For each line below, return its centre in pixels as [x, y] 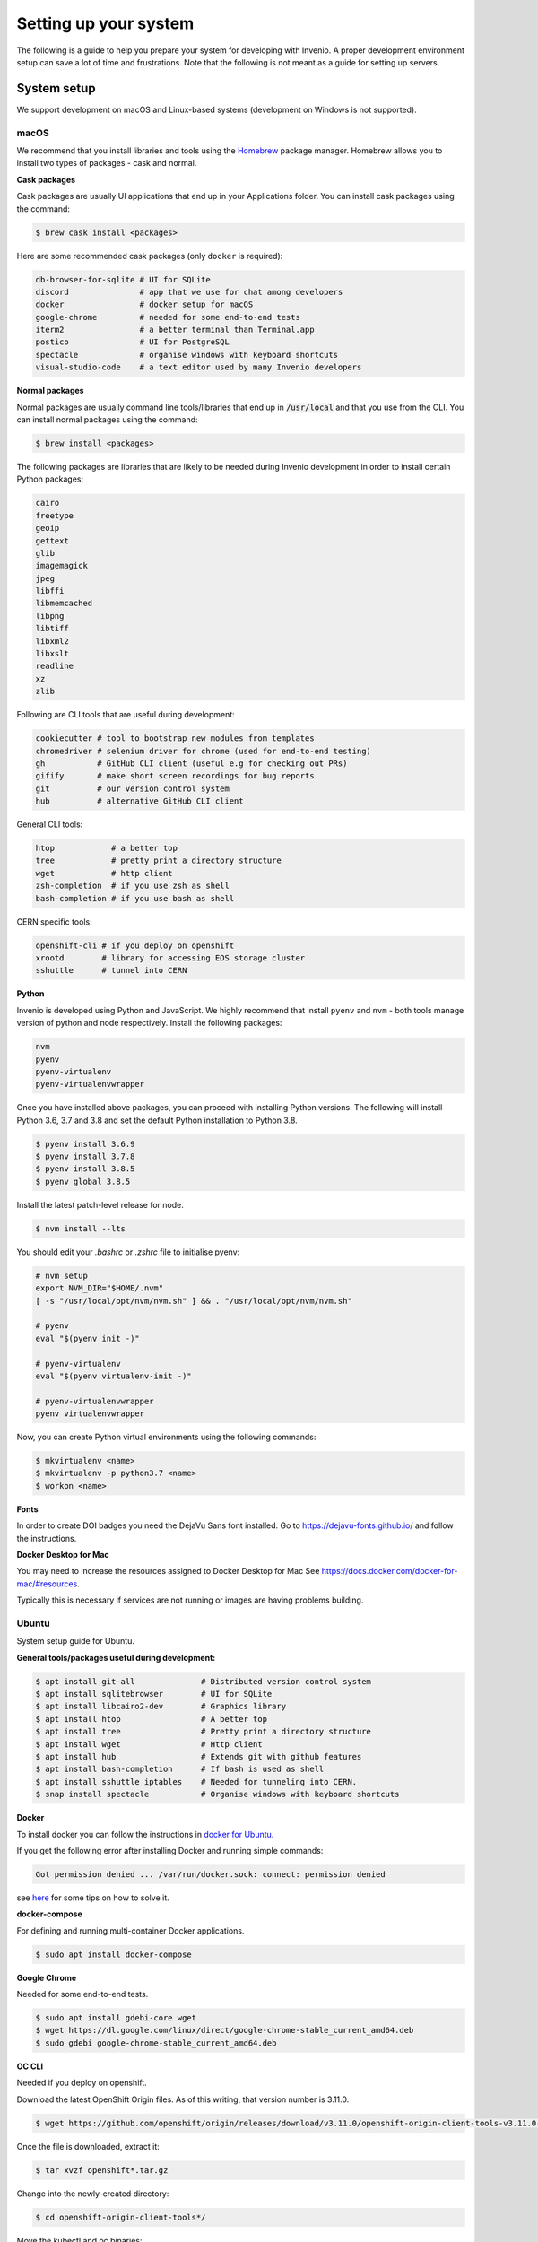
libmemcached [64, 604]
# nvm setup [62, 1275]
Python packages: [50, 479]
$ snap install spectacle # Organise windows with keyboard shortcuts [217, 1794]
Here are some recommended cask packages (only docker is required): [150, 256]
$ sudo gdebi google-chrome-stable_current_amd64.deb [156, 2043]
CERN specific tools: [55, 921]
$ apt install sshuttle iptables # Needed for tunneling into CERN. [196, 1781]
